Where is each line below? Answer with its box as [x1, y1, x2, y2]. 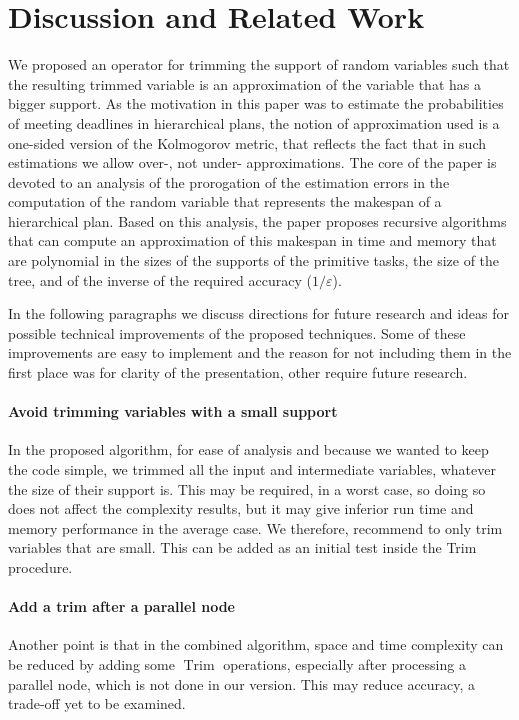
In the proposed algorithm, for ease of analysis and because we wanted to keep [8, 439, 489, 460]
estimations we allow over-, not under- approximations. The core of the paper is [8, 152, 497, 173]
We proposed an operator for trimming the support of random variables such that [8, 54, 510, 75]
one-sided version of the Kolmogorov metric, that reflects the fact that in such [8, 132, 486, 153]
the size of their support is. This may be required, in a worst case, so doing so [8, 478, 486, 499]
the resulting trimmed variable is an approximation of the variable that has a [8, 73, 481, 94]
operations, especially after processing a [223, 653, 466, 674]
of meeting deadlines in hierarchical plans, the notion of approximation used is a [8, 112, 500, 133]
